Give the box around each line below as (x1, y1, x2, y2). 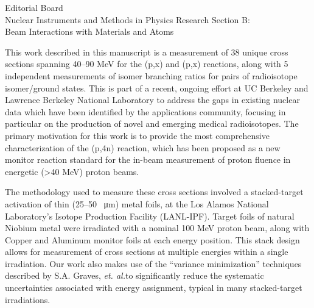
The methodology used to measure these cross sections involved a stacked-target (5, 185, 304, 198)
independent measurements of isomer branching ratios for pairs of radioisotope (5, 69, 298, 82)
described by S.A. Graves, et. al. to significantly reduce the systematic (5, 269, 264, 282)
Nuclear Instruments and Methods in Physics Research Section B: (5, 13, 250, 26)
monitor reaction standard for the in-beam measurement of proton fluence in (5, 153, 291, 166)
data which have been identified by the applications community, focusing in (5, 105, 286, 118)
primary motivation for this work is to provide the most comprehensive (5, 129, 270, 141)
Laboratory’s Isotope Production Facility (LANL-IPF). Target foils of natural (5, 209, 295, 222)
